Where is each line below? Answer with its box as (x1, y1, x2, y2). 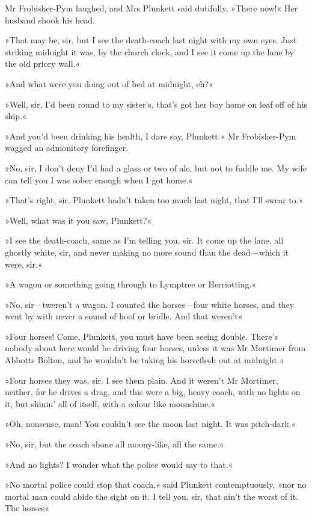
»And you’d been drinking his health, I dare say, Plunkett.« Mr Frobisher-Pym (5, 129, 296, 142)
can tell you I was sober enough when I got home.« (5, 173, 193, 186)
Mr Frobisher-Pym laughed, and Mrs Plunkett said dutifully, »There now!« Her (5, 2, 298, 14)
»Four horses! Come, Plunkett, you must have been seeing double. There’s (5, 330, 278, 342)
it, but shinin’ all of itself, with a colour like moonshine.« (5, 397, 215, 410)
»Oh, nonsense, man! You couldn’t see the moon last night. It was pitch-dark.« (5, 417, 296, 430)
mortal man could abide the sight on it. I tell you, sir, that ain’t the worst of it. (5, 490, 299, 502)
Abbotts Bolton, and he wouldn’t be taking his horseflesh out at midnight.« (5, 354, 284, 366)
